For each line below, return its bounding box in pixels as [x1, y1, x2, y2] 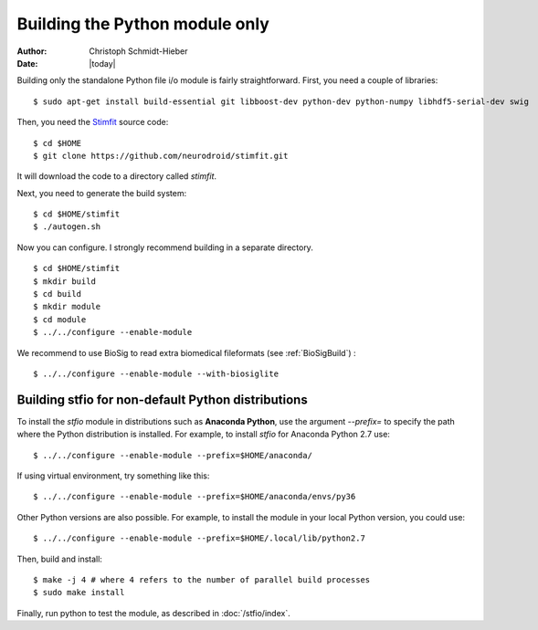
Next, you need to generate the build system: [16, 187, 187, 198]
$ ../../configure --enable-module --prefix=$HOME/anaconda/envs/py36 [33, 491, 356, 502]
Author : [16, 46, 47, 57]
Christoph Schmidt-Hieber [89, 46, 188, 57]
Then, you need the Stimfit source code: [16, 117, 169, 128]
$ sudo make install [33, 587, 125, 598]
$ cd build [33, 289, 82, 299]
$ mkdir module [33, 301, 101, 312]
